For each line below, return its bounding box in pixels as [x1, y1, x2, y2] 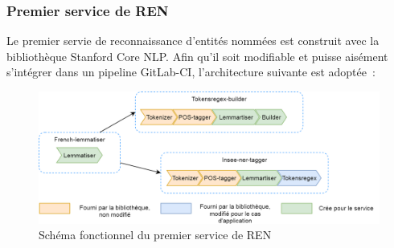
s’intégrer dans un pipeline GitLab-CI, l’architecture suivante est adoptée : [6, 63, 376, 80]
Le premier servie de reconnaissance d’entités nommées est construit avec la [6, 32, 380, 49]
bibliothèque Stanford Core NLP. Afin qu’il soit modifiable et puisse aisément [6, 47, 388, 64]
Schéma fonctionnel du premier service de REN [39, 226, 272, 243]
